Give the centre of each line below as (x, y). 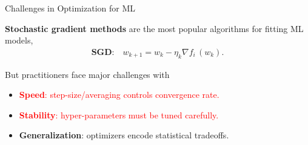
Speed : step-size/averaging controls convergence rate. (119, 95)
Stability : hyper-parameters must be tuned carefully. (119, 114)
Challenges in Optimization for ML (70, 8)
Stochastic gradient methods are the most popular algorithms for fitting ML (154, 28)
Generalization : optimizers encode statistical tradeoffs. (124, 135)
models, (19, 40)
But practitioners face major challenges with (87, 74)
